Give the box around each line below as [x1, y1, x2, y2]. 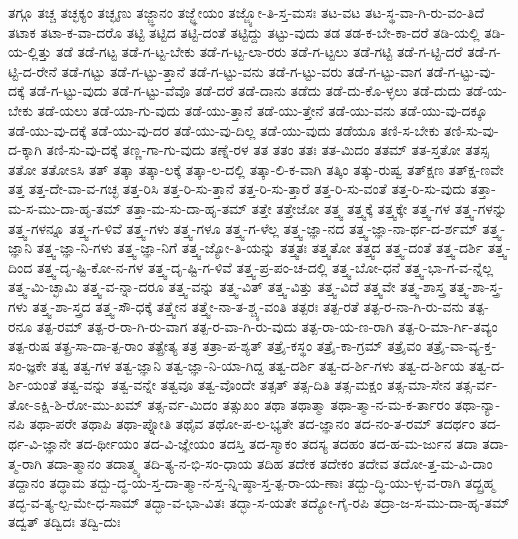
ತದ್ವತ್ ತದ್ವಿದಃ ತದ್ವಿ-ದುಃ [8, 511, 121, 532]
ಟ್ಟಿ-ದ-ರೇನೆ [8, 60, 57, 81]
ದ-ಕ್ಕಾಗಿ [8, 139, 42, 160]
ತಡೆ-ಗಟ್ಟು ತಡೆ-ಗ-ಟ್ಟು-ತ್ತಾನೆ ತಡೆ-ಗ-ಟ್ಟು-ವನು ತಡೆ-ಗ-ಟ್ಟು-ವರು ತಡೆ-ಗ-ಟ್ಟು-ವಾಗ [61, 60, 422, 81]
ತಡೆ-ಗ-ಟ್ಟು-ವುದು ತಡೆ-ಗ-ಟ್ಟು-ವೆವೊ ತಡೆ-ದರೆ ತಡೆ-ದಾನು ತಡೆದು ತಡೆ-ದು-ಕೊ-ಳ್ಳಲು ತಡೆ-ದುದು [29, 80, 462, 101]
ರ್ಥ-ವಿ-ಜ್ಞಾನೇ [8, 433, 72, 454]
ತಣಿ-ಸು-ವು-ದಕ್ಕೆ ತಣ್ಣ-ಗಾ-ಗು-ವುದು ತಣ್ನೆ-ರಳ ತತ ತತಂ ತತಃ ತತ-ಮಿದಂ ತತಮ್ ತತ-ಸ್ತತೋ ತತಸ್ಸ [46, 139, 489, 160]
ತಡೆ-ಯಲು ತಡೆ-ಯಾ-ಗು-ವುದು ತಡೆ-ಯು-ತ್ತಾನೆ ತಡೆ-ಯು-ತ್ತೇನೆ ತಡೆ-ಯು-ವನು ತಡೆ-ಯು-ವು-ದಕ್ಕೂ [37, 99, 488, 120]
